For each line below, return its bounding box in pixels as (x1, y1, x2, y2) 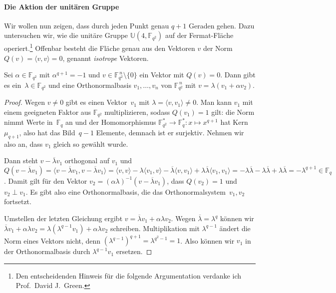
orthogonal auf (64, 155, 109, 166)
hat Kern (220, 117, 248, 127)
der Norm (203, 43, 233, 53)
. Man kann (196, 97, 232, 107)
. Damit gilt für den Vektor (4, 175, 87, 186)
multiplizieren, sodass (104, 106, 170, 117)
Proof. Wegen (4, 97, 45, 107)
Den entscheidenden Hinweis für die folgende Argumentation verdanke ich (15, 270, 241, 281)
